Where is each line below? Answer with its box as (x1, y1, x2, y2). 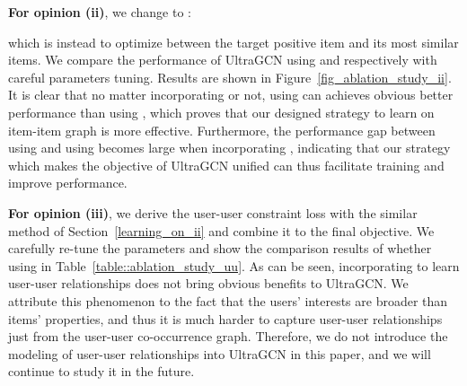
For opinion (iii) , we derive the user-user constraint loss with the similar (8, 203, 418, 222)
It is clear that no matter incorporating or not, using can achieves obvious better (8, 85, 454, 104)
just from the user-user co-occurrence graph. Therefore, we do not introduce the (8, 327, 448, 346)
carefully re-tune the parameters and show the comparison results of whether (8, 239, 432, 258)
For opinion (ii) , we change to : (8, 3, 191, 21)
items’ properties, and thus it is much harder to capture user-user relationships (8, 309, 443, 328)
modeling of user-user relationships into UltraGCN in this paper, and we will (8, 344, 431, 363)
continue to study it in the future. (8, 362, 195, 381)
